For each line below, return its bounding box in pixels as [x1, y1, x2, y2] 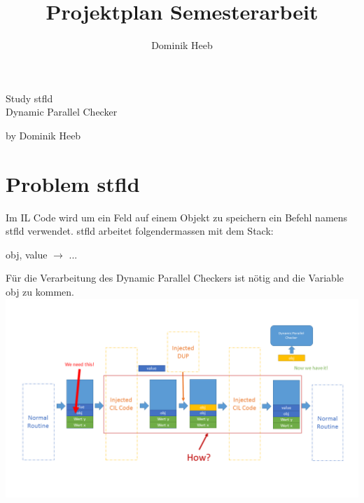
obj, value [6, 247, 48, 261]
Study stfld [6, 90, 53, 105]
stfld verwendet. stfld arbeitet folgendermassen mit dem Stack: [6, 223, 274, 238]
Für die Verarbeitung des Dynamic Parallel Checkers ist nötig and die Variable [6, 270, 344, 285]
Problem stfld [6, 169, 140, 198]
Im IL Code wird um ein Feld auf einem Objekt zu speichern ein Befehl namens [6, 209, 348, 224]
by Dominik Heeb [6, 128, 81, 142]
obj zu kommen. [6, 284, 74, 298]
